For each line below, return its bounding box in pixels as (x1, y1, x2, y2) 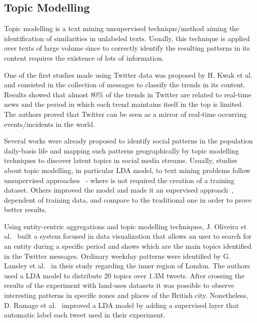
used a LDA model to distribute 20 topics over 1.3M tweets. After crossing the (4, 270, 244, 280)
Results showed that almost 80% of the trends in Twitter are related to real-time (4, 89, 251, 99)
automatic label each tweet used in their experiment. (4, 309, 165, 320)
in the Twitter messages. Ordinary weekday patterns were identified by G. (4, 250, 231, 261)
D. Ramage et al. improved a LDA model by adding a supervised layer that (4, 299, 239, 310)
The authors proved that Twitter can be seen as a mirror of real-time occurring (4, 108, 247, 119)
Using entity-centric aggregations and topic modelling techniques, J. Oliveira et (4, 221, 247, 231)
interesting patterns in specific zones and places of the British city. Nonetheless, (4, 290, 248, 300)
